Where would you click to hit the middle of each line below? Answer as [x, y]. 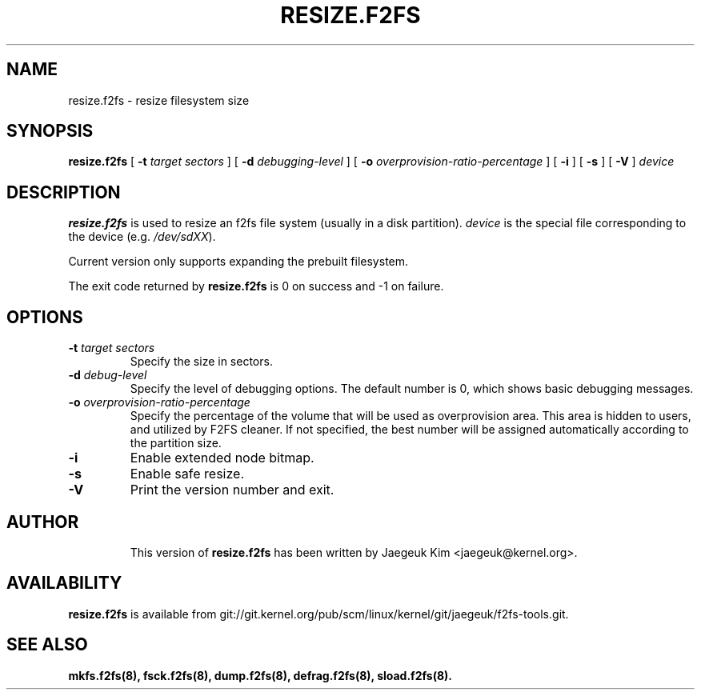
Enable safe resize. [187, 474]
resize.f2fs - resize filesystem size [159, 100]
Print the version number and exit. [232, 490]
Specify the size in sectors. [201, 362]
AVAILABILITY [64, 583]
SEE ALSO [47, 645]
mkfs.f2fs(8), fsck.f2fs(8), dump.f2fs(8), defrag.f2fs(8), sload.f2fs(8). [260, 675]
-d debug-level [108, 375]
